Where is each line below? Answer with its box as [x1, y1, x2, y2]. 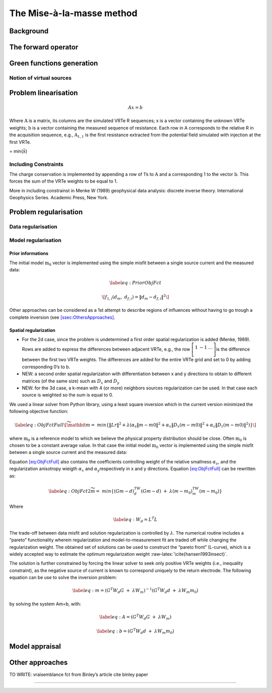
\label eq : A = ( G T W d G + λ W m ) [99, 613, 172, 621]
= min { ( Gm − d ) [96, 488, 134, 494]
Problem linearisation [9, 88, 78, 97]
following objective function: [9, 409, 69, 415]
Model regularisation [9, 237, 61, 244]
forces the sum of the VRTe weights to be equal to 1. [9, 178, 118, 184]
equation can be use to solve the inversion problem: [9, 574, 117, 581]
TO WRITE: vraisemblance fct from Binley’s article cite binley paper [9, 671, 149, 677]
